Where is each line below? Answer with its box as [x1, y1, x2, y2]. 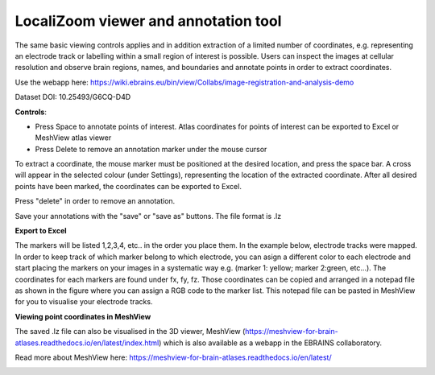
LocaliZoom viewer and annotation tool [14, 12, 282, 30]
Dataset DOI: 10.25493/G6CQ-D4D [14, 93, 131, 102]
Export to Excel [14, 226, 68, 236]
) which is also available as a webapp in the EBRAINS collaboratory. [158, 338, 383, 348]
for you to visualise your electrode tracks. [14, 297, 153, 307]
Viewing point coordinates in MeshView [14, 311, 151, 321]
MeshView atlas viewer [35, 133, 112, 142]
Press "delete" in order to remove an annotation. [14, 196, 176, 206]
